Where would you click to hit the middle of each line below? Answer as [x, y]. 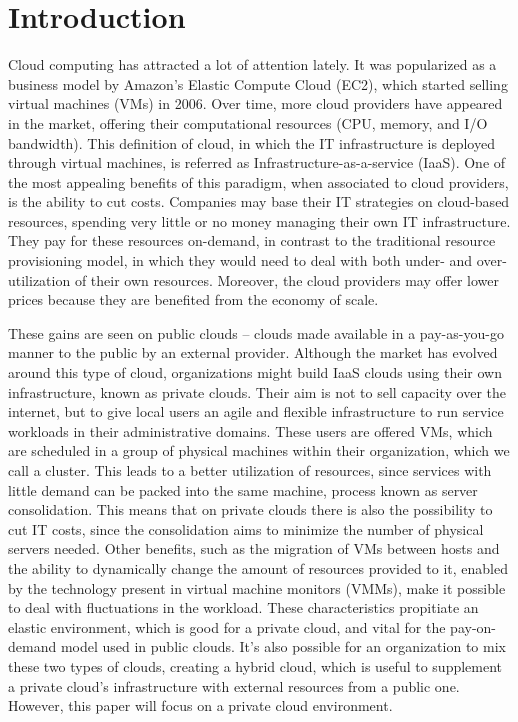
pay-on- [473, 626]
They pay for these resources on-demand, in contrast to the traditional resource [252, 240]
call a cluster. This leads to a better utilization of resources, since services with [250, 470]
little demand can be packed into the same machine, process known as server [243, 489]
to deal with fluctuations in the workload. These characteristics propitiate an [243, 607]
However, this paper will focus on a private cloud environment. [200, 705]
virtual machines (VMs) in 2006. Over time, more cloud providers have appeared [255, 103]
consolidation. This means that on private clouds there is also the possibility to [250, 509]
